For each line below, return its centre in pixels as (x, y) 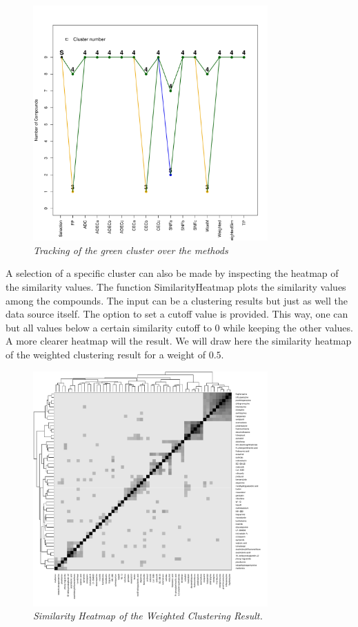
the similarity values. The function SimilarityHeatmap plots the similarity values (176, 286)
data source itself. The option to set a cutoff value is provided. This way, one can (177, 314)
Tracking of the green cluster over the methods (131, 250)
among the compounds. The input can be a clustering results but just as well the (177, 300)
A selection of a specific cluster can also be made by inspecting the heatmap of (172, 273)
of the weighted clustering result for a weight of (106, 354)
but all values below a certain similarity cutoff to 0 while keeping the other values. (179, 327)
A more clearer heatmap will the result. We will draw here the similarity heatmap (179, 341)
